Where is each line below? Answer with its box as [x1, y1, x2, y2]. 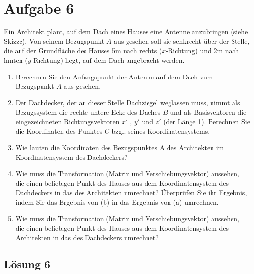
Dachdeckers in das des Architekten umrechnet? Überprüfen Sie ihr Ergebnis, [15, 187, 247, 197]
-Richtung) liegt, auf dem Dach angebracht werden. [31, 55, 185, 65]
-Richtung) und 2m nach [166, 45, 239, 56]
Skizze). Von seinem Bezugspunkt [4, 36, 105, 46]
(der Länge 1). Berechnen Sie [163, 116, 250, 126]
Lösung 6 [4, 256, 51, 271]
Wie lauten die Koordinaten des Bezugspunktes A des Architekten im [15, 142, 224, 153]
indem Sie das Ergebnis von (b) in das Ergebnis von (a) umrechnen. [15, 197, 219, 207]
